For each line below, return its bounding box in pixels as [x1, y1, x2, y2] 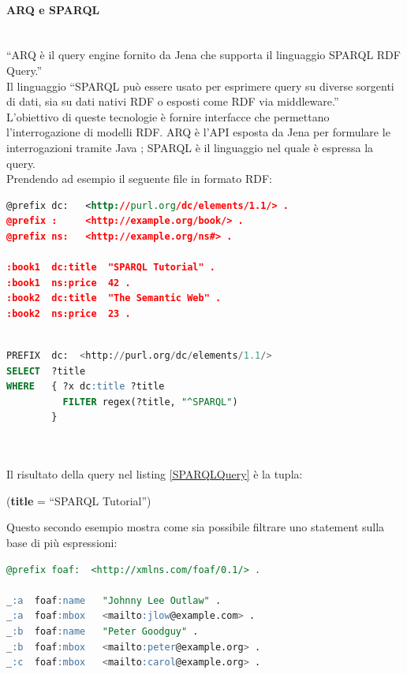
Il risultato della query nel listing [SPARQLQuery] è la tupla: [6, 466, 303, 482]
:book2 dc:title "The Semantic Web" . [6, 292, 222, 304]
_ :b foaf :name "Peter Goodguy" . [6, 625, 199, 637]
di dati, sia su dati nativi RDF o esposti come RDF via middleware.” [6, 93, 339, 110]
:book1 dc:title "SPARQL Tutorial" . [6, 262, 215, 274]
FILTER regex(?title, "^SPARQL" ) [62, 396, 238, 408]
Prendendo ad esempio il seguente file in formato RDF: [6, 170, 273, 187]
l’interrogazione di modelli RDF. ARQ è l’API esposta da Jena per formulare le [6, 124, 390, 140]
